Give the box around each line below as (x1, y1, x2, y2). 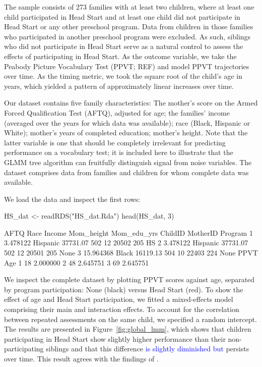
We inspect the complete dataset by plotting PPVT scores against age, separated (4, 274, 255, 285)
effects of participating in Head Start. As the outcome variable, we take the (4, 50, 237, 61)
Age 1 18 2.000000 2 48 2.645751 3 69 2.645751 (4, 257, 149, 268)
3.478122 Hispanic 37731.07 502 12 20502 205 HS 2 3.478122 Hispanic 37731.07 (4, 237, 248, 248)
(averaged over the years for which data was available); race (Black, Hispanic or (4, 117, 250, 128)
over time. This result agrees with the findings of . (4, 353, 159, 363)
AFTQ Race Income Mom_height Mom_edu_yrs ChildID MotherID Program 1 (4, 227, 253, 238)
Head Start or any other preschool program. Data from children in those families (4, 21, 253, 32)
